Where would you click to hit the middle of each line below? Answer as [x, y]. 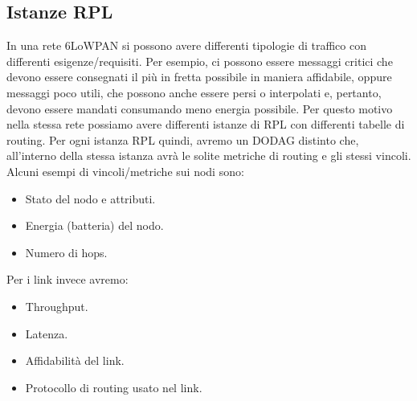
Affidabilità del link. [75, 360]
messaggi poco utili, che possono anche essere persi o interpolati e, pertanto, [194, 92]
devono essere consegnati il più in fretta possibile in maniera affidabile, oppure [199, 77]
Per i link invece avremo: [67, 279]
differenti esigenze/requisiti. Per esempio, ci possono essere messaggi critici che [200, 61]
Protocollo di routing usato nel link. [114, 387]
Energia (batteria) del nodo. [94, 225]
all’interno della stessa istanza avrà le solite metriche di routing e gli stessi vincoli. [209, 155]
